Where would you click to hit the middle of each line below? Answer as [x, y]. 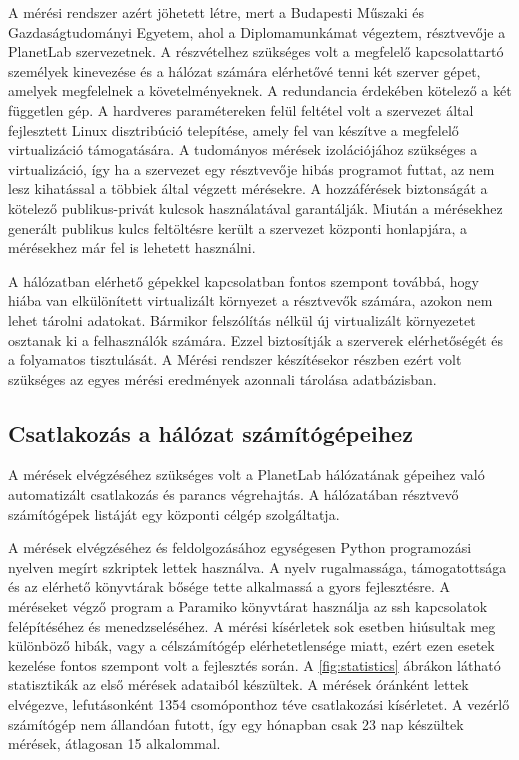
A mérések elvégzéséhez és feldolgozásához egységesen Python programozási [240, 547]
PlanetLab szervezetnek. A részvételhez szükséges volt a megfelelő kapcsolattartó [256, 51]
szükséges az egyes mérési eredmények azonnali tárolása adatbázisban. [222, 378]
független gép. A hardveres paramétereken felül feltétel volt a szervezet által [241, 109]
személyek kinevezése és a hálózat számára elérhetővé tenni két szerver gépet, [244, 70]
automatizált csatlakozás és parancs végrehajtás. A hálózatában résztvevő [233, 494]
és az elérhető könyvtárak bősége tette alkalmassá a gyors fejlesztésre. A [229, 586]
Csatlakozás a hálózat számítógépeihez [210, 432]
